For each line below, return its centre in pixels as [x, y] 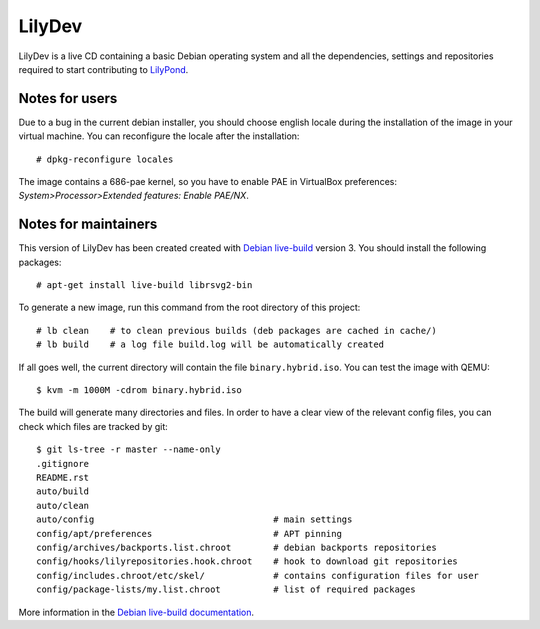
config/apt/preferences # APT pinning [189, 533]
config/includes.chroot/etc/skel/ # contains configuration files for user [258, 575]
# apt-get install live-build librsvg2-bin [144, 285]
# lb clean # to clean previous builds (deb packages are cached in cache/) [236, 330]
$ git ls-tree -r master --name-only [129, 449]
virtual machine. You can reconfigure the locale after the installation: [159, 136]
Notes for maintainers [88, 224]
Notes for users [68, 98]
